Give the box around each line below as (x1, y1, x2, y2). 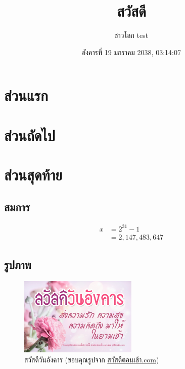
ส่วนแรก (4, 85, 48, 106)
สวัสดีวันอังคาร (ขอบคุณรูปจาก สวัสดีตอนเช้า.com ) (24, 354, 159, 365)
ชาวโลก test (114, 30, 149, 40)
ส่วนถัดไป (4, 124, 55, 145)
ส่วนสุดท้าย (4, 164, 63, 185)
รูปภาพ (4, 257, 31, 272)
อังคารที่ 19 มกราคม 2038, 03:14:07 (82, 47, 181, 57)
